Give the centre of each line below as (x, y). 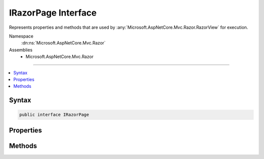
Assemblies (21, 50)
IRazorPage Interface (53, 13)
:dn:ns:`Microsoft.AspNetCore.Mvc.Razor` (64, 43)
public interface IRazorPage (54, 115)
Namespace (21, 36)
